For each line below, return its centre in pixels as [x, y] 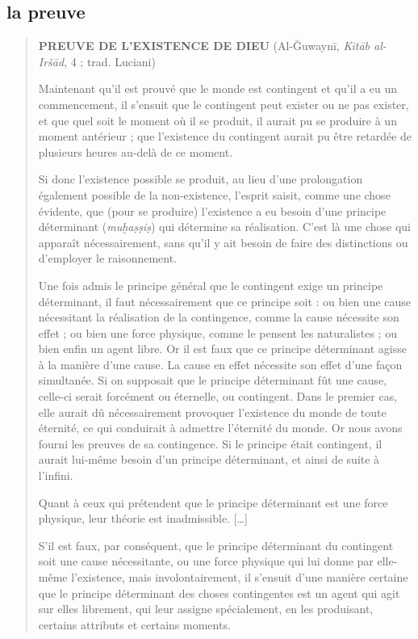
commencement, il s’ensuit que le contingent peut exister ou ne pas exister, [224, 104]
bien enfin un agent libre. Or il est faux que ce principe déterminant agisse [222, 349]
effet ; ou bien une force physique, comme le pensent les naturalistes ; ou [217, 332]
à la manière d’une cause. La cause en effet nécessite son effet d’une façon [220, 364]
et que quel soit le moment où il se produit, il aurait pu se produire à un [217, 120]
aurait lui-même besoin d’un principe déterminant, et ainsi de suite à [209, 459]
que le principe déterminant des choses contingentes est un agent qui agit [219, 593]
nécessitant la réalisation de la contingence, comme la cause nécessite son [219, 317]
